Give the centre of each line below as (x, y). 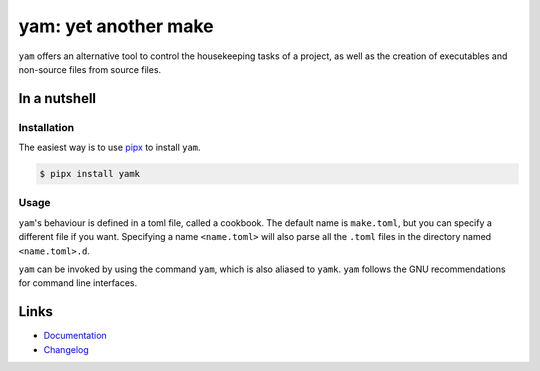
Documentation (75, 336)
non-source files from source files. (90, 69)
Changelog (66, 349)
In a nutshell (57, 98)
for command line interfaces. (78, 283)
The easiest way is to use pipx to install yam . (109, 147)
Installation (46, 127)
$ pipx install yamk (89, 174)
